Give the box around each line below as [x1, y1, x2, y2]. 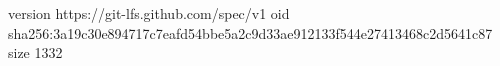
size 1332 [8, 42, 63, 63]
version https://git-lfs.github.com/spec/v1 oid [8, 3, 290, 23]
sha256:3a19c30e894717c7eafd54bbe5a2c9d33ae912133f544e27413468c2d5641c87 [8, 22, 493, 43]
